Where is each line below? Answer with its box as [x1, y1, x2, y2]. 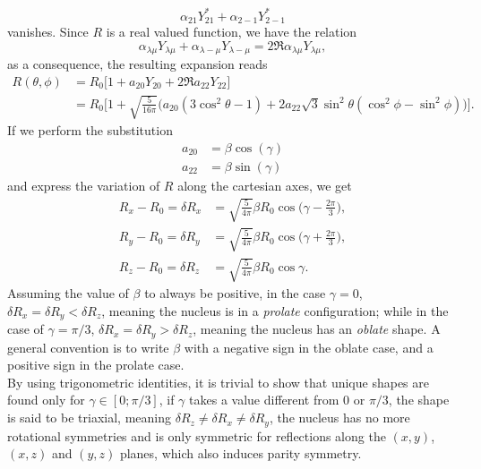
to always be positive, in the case [144, 284, 326, 303]
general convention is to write [7, 337, 169, 356]
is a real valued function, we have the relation [106, 21, 357, 40]
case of [7, 320, 44, 338]
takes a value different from [189, 390, 339, 409]
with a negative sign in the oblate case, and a [184, 337, 434, 356]
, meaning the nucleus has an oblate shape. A [193, 320, 441, 338]
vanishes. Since [7, 21, 89, 40]
